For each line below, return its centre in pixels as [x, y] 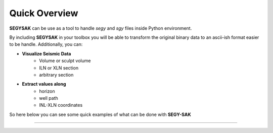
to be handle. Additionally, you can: [46, 44]
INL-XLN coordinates [61, 105]
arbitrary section [56, 75]
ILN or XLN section [59, 68]
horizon [47, 91]
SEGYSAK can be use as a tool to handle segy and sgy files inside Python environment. [101, 28]
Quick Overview [44, 13]
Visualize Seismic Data [47, 53]
